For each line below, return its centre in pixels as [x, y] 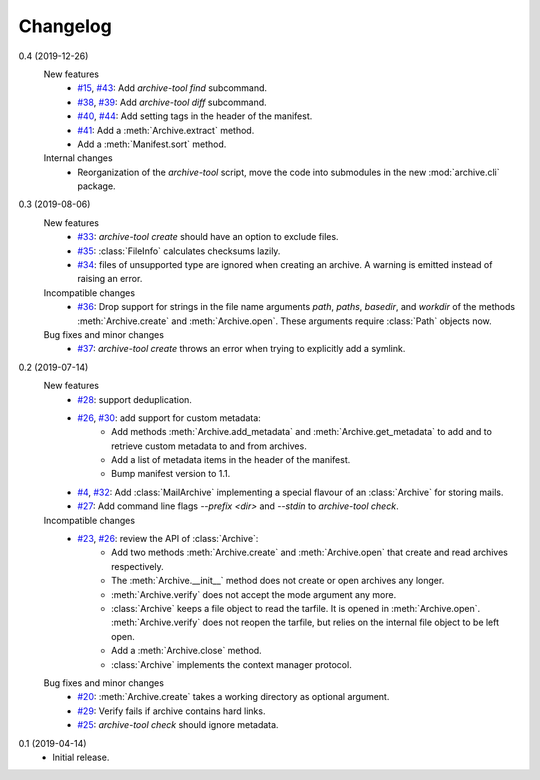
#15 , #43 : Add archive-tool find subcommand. [172, 88]
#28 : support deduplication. [134, 399]
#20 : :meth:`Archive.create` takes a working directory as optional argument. [233, 697]
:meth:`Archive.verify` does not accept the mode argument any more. [254, 594]
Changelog [65, 26]
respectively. [137, 566]
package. [96, 186]
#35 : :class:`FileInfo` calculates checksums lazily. [179, 251]
